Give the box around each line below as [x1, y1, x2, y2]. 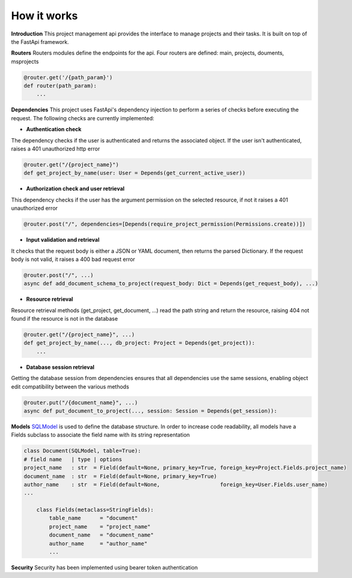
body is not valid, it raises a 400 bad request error [11, 256, 135, 263]
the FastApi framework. [11, 38, 69, 45]
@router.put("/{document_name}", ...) [23, 399, 138, 406]
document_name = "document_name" [49, 532, 154, 538]
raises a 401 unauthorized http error [11, 145, 100, 153]
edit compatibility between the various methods [11, 383, 129, 390]
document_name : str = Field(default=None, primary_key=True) [23, 473, 217, 479]
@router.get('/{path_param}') [23, 74, 113, 81]
